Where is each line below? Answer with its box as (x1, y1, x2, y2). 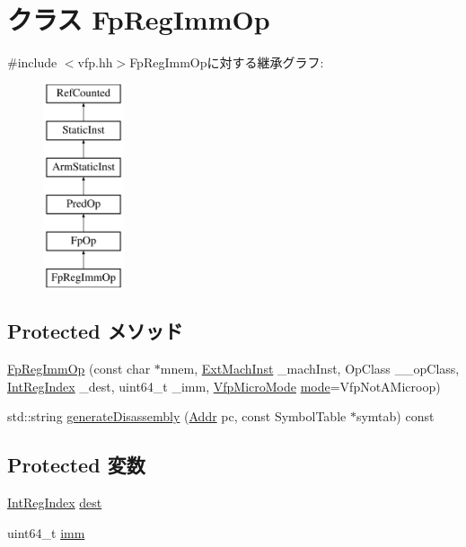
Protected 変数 (7, 451, 145, 479)
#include (7, 53, 57, 72)
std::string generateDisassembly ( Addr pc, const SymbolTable (7, 407, 347, 426)
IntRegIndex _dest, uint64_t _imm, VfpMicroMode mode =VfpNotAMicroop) (7, 376, 441, 395)
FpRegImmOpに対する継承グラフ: (129, 53, 324, 72)
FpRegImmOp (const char (7, 359, 151, 378)
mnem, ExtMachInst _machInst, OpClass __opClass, (160, 359, 460, 378)
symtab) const (356, 407, 435, 426)
